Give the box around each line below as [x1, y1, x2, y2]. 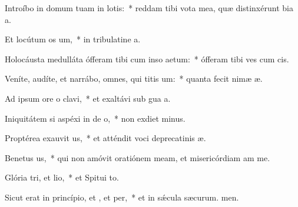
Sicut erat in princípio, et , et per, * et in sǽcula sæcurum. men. [5, 191, 239, 203]
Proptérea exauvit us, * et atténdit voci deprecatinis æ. [5, 132, 206, 144]
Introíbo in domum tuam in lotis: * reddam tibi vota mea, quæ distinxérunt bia [5, 2, 293, 14]
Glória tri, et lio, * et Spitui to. [5, 171, 119, 183]
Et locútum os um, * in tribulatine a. [5, 33, 141, 45]
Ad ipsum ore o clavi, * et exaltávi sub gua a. [5, 92, 171, 104]
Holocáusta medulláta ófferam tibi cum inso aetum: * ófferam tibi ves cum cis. [5, 52, 289, 65]
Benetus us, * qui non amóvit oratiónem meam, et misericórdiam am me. [5, 151, 270, 163]
